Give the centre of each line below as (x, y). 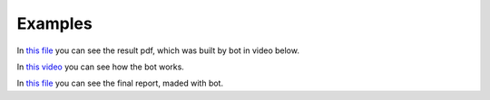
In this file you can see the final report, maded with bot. (120, 83)
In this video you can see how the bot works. (101, 67)
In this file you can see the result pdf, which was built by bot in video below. (158, 50)
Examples (54, 23)
